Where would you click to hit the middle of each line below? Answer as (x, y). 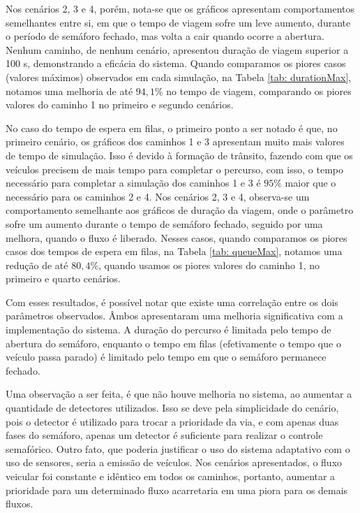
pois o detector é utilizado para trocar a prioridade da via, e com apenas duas (172, 421)
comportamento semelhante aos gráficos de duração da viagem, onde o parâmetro (180, 210)
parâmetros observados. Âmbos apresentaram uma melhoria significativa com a (174, 316)
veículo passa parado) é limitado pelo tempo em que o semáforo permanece (166, 357)
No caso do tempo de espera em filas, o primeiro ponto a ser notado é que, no (172, 128)
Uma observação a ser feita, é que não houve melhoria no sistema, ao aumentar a (179, 394)
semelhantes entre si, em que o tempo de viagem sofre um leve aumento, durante (178, 22)
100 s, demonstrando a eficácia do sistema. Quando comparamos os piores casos (176, 63)
